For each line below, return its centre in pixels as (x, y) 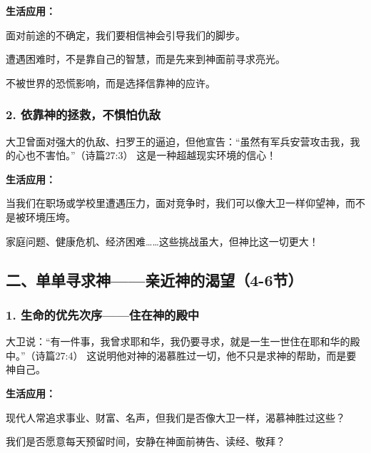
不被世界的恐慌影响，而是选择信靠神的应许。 (111, 82)
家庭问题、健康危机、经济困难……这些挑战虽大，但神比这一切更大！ (162, 241)
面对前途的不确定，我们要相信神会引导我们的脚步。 (126, 35)
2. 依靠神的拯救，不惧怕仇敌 (83, 114)
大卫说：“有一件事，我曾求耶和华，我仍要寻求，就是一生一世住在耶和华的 (178, 341)
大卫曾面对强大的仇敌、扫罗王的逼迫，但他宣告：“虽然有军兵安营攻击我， (178, 141)
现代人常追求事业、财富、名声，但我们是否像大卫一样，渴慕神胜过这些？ (176, 417)
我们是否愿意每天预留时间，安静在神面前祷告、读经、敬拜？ (146, 441)
